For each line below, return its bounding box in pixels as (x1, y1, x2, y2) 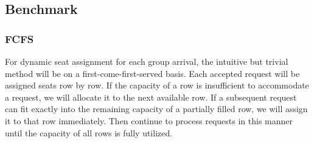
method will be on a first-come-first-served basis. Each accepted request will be (5, 67, 300, 79)
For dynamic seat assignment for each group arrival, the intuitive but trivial (5, 55, 288, 67)
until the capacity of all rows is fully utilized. (5, 126, 173, 139)
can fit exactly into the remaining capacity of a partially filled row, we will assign (5, 102, 308, 115)
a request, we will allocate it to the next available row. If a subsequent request (5, 90, 297, 103)
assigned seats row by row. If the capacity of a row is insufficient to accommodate (5, 79, 309, 91)
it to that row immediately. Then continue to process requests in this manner (5, 114, 293, 127)
